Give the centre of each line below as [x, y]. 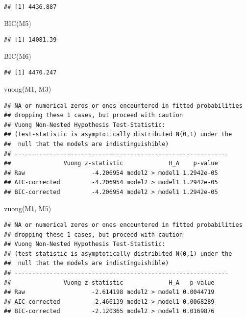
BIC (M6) [18, 56]
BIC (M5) [18, 23]
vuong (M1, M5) [28, 208]
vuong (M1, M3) [28, 88]
